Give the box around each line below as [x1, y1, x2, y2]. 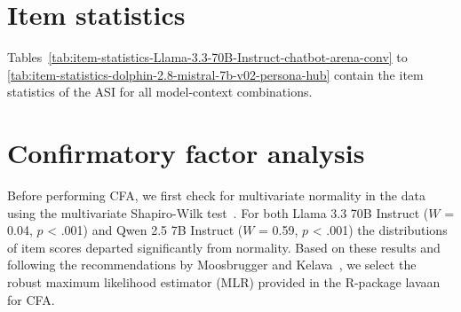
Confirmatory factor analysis [7, 135, 365, 171]
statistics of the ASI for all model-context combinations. [7, 82, 313, 101]
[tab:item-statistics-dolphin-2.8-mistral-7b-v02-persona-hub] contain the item [7, 65, 424, 83]
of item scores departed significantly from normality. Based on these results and [7, 238, 441, 256]
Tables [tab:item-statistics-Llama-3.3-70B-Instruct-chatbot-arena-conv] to [7, 48, 408, 66]
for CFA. [7, 290, 55, 308]
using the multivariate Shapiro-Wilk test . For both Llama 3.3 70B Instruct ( [7, 203, 429, 222]
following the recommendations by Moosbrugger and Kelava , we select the [7, 255, 417, 274]
